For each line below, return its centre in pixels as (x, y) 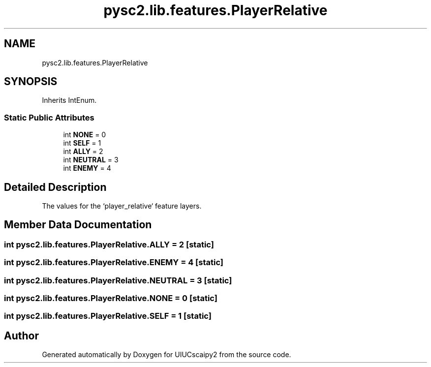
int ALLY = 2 (83, 152)
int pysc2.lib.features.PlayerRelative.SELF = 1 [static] (108, 316)
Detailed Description (55, 187)
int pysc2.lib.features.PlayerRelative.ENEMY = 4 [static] (114, 262)
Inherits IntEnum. (69, 100)
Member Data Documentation (78, 225)
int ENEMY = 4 (87, 168)
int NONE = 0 (85, 135)
